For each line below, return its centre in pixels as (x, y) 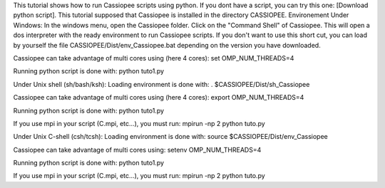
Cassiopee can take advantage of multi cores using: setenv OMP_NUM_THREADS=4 (137, 150)
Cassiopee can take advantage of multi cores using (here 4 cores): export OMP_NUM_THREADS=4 (159, 98)
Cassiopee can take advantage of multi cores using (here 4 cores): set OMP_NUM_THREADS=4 (154, 58)
